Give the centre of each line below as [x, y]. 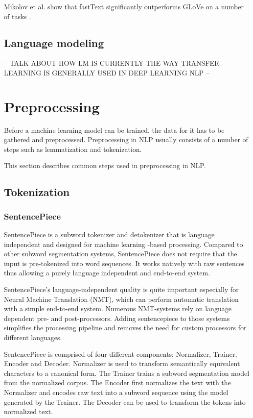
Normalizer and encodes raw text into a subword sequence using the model [116, 392]
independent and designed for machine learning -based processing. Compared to [124, 244]
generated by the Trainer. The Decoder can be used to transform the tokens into [125, 402]
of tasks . [18, 16]
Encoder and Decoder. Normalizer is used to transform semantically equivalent [122, 363]
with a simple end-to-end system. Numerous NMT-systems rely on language [118, 308]
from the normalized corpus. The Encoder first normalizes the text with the [117, 382]
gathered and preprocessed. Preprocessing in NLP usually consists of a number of [126, 139]
